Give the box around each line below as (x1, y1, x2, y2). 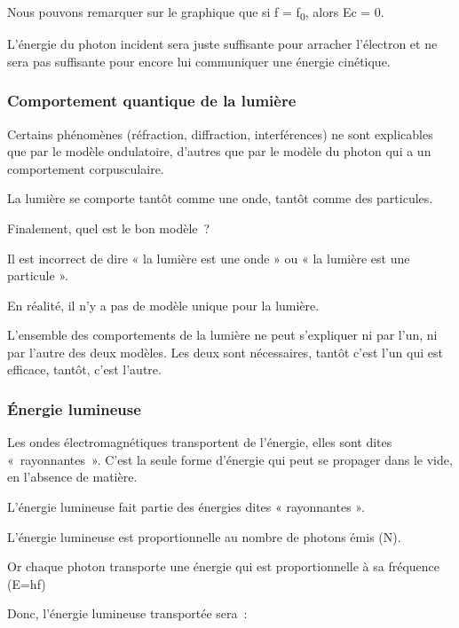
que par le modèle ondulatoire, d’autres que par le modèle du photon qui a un (7, 142, 431, 161)
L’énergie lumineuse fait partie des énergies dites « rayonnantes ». (7, 498, 365, 516)
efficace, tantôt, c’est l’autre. (7, 360, 162, 379)
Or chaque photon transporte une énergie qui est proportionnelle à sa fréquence (7, 557, 440, 576)
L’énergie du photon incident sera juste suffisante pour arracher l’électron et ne (7, 35, 438, 53)
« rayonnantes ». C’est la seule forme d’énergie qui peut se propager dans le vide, (7, 450, 453, 468)
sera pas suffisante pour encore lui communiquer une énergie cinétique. (7, 51, 391, 70)
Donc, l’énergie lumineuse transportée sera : (7, 604, 248, 623)
